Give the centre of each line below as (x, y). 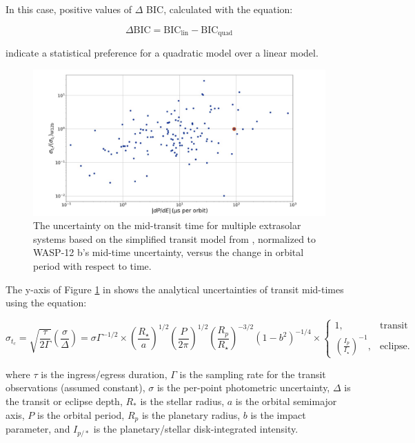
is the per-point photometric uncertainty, (243, 387)
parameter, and (38, 429)
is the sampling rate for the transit (253, 374)
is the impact (278, 414)
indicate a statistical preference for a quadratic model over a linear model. (162, 53)
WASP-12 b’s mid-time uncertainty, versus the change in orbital (169, 252)
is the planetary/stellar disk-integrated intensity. (196, 429)
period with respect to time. (92, 266)
